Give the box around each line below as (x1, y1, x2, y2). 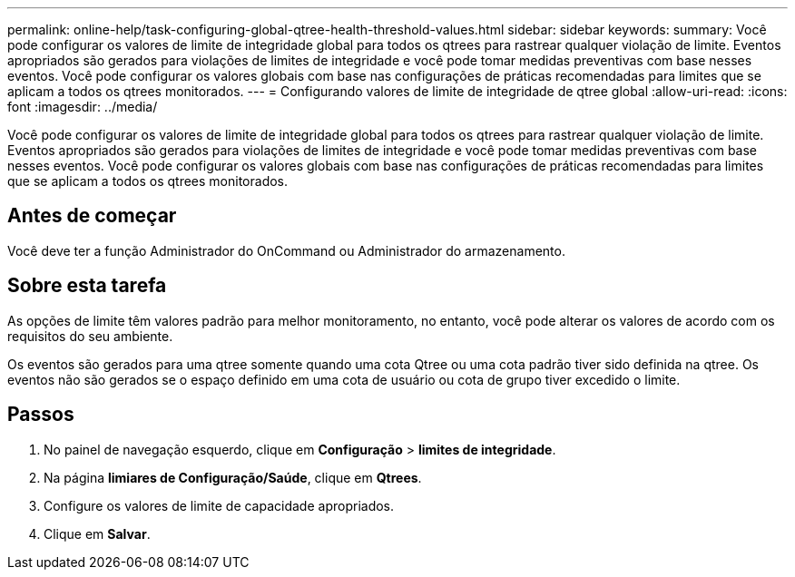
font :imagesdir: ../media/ (7, 99, 158, 114)
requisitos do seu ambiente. (7, 328, 173, 344)
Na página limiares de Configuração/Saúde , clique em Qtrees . (44, 469, 422, 485)
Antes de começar (7, 204, 177, 228)
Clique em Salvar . (44, 525, 151, 542)
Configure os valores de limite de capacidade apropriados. (44, 497, 395, 513)
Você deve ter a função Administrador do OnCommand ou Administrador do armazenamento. (7, 242, 565, 259)
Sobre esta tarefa (7, 274, 167, 298)
